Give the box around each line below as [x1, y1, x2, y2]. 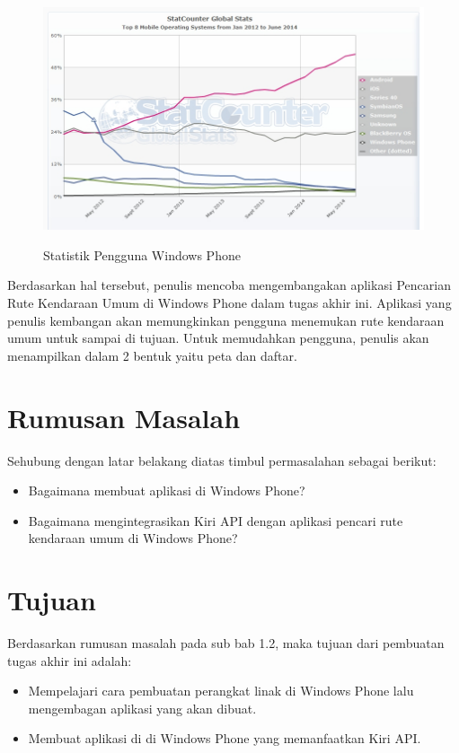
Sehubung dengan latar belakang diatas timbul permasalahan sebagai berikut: [7, 451, 437, 469]
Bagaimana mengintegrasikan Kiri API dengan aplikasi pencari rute [28, 511, 403, 530]
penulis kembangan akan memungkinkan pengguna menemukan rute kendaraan [7, 311, 445, 329]
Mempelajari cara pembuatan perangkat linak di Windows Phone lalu [28, 681, 414, 700]
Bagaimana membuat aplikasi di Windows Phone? [28, 481, 305, 500]
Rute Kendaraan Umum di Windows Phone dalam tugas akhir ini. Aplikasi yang [7, 293, 452, 312]
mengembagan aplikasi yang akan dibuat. [28, 698, 257, 717]
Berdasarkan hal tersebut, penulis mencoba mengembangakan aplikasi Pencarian [7, 276, 451, 294]
